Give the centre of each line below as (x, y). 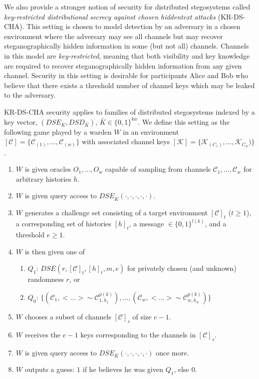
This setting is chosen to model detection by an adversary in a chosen (134, 26)
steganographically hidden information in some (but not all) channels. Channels (126, 46)
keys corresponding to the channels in (138, 334)
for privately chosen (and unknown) (182, 268)
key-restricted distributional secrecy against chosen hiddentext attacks (110, 16)
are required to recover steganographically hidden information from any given (123, 65)
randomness (46, 279)
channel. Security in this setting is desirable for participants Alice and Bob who (126, 75)
